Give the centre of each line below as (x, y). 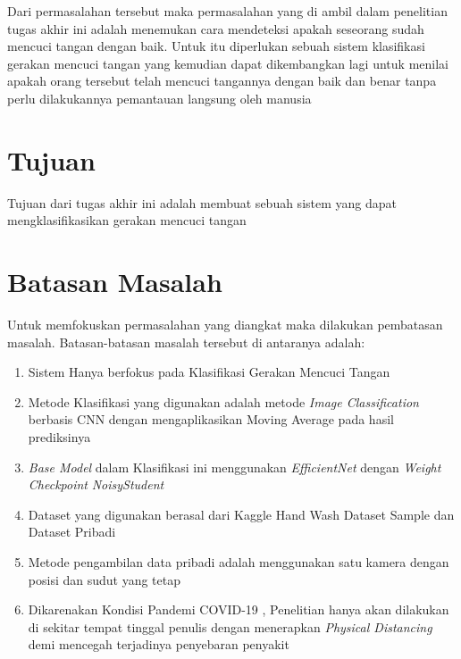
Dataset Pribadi (72, 532)
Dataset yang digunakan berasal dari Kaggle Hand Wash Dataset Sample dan (241, 514)
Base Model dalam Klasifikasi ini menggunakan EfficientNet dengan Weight (235, 467)
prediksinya (59, 436)
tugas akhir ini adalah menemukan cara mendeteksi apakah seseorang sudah (216, 28)
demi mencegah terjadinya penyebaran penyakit (159, 644)
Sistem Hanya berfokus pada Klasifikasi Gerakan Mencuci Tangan (209, 372)
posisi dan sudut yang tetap (104, 579)
